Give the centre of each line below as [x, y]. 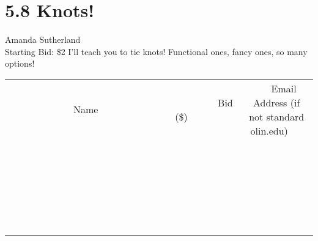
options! [20, 63]
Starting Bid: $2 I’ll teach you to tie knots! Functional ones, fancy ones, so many [156, 51]
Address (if [277, 102]
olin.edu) [269, 130]
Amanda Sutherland [43, 39]
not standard [277, 116]
